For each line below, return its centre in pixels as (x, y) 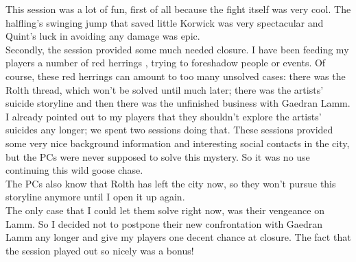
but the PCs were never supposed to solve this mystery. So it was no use (158, 156)
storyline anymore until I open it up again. (95, 197)
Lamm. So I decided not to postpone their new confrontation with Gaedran (164, 223)
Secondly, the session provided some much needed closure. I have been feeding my (177, 49)
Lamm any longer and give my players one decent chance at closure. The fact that (178, 237)
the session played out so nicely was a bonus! (100, 250)
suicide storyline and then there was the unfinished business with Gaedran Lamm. (178, 103)
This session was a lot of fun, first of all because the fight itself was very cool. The (178, 9)
